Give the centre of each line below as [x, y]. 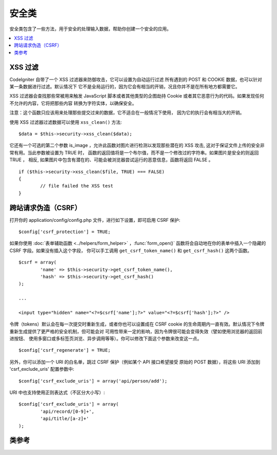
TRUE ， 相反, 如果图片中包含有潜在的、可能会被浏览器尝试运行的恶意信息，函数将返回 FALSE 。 [111, 160]
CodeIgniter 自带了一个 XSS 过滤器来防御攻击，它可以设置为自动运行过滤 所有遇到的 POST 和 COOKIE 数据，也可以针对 [136, 79]
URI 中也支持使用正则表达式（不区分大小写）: [57, 392]
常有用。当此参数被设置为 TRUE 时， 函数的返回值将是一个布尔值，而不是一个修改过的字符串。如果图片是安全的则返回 [134, 153]
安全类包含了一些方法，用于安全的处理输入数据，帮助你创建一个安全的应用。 [90, 29]
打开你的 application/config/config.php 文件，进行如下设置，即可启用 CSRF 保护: [95, 220]
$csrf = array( [38, 262]
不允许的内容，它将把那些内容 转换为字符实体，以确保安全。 [73, 103]
